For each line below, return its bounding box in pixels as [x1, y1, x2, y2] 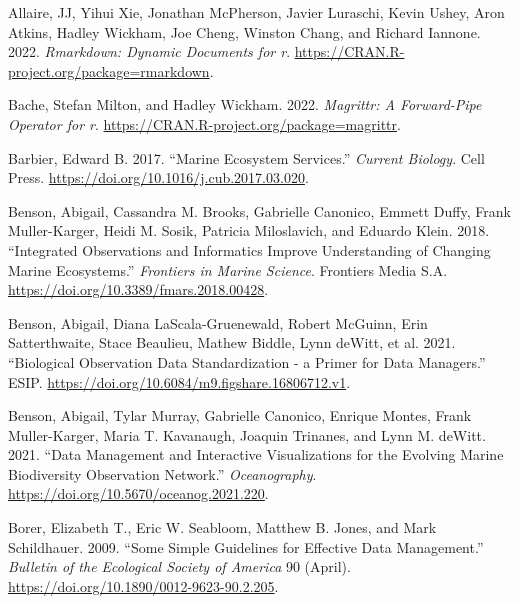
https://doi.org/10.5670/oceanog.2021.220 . [8, 483, 269, 504]
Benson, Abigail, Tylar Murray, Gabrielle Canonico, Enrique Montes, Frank [8, 405, 472, 426]
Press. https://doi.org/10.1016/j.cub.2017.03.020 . [8, 167, 309, 188]
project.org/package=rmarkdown [8, 60, 210, 81]
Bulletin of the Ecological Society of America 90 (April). [8, 556, 351, 577]
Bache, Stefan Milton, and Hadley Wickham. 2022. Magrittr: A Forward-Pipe [8, 94, 482, 115]
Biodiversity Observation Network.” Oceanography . [8, 463, 317, 484]
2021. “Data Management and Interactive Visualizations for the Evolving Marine [8, 444, 504, 465]
